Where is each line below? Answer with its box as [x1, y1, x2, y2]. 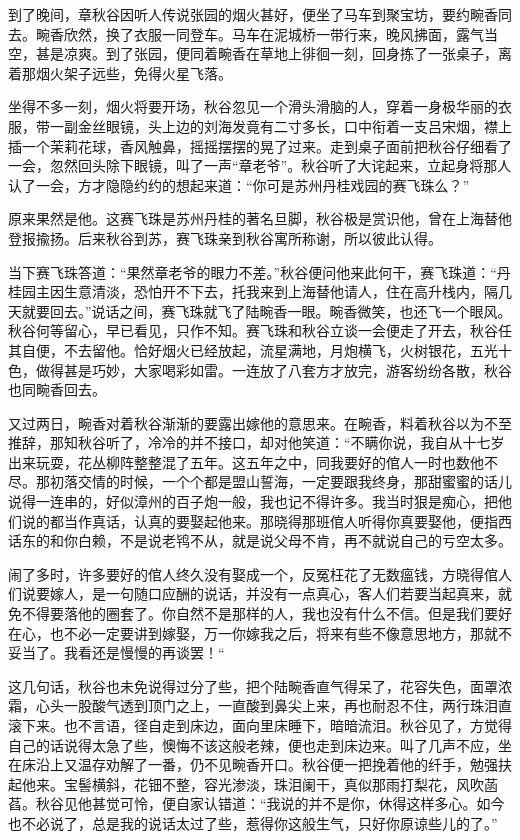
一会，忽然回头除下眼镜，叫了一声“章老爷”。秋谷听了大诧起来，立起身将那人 [8, 155, 512, 176]
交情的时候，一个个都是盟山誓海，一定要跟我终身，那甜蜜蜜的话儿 [77, 471, 512, 492]
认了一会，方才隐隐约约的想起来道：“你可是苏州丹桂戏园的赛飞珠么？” [8, 174, 470, 195]
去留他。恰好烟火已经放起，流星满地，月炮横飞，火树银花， [77, 339, 470, 360]
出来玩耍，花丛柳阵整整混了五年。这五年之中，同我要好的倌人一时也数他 [8, 451, 484, 472]
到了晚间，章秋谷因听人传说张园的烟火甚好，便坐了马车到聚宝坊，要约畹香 [8, 4, 498, 24]
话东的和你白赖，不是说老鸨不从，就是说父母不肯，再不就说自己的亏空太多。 [8, 530, 512, 551]
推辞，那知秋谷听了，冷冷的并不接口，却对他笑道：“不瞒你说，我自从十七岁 [8, 432, 505, 453]
